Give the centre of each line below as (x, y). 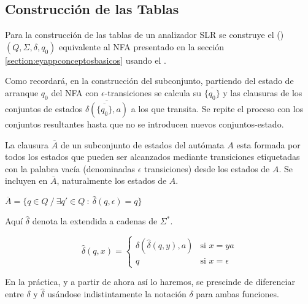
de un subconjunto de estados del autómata (142, 144)
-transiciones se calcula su (153, 92)
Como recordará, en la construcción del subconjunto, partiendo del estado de (149, 81)
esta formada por (268, 144)
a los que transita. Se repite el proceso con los (217, 108)
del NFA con (75, 92)
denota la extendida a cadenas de (95, 221)
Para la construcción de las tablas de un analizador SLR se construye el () (144, 35)
